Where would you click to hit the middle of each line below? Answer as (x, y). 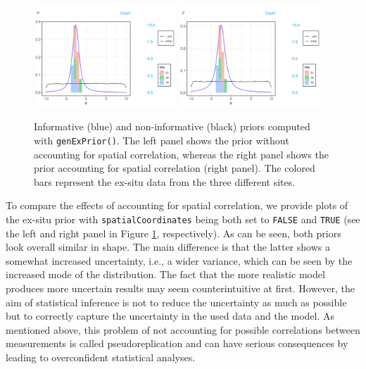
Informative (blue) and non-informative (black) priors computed (172, 126)
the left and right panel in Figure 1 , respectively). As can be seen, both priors (173, 233)
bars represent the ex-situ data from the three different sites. (165, 181)
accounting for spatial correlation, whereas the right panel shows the (181, 154)
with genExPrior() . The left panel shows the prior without (162, 140)
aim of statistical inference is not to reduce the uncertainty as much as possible (176, 302)
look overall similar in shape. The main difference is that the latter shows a (168, 247)
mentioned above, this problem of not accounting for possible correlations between (183, 329)
